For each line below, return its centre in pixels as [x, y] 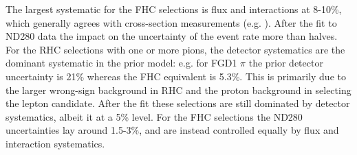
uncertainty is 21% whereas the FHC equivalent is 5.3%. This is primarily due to [176, 76]
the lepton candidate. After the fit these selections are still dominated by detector [178, 103]
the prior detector [286, 63]
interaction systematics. [55, 143]
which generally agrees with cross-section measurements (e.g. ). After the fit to [171, 22]
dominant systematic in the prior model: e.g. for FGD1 [121, 63]
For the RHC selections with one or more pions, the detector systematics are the [175, 49]
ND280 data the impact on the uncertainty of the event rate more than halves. [172, 36]
